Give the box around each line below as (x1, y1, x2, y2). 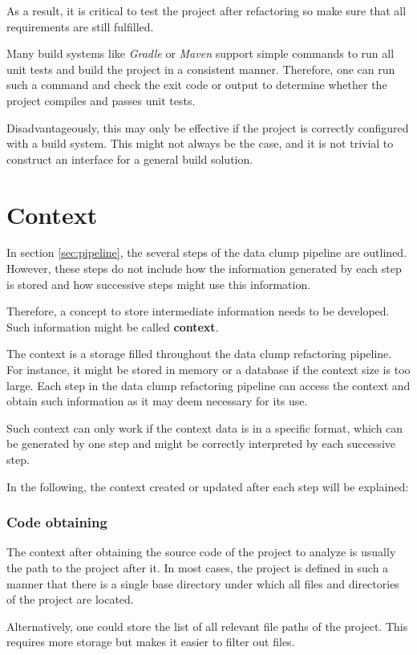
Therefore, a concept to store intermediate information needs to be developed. (6, 303, 390, 319)
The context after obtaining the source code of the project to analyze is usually (6, 543, 396, 560)
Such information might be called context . (6, 318, 219, 335)
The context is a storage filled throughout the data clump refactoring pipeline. (6, 345, 392, 362)
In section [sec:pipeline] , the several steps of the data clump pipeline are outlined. (6, 244, 407, 261)
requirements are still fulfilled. (6, 18, 154, 35)
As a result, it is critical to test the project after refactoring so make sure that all (6, 2, 407, 18)
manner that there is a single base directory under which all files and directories (6, 575, 399, 592)
